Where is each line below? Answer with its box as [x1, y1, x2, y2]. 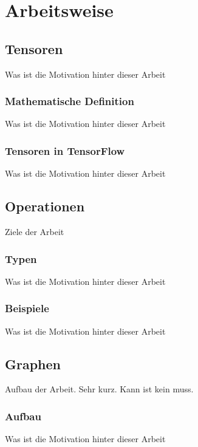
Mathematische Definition [5, 94, 134, 109]
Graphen [5, 354, 61, 373]
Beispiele [5, 301, 49, 316]
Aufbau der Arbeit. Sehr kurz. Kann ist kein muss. [5, 383, 194, 395]
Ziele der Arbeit [5, 225, 64, 237]
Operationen [5, 197, 85, 216]
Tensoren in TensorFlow [5, 143, 125, 158]
